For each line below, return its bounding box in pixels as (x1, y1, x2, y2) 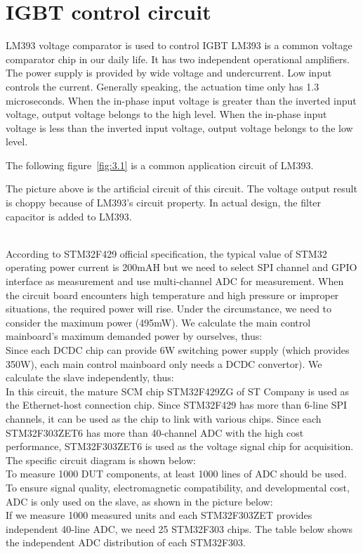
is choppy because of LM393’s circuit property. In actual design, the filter (6, 195, 322, 210)
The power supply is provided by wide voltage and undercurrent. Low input (6, 65, 332, 80)
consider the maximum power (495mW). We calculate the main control (6, 315, 311, 329)
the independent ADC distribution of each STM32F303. (6, 535, 246, 550)
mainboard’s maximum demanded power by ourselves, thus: (6, 329, 263, 343)
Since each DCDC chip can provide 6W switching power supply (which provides (6, 343, 350, 357)
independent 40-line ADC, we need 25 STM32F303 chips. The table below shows (6, 521, 353, 536)
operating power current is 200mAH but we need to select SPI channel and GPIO (6, 260, 357, 275)
